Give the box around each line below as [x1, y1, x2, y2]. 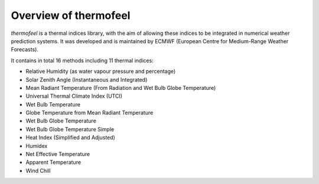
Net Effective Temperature [25, 151, 90, 158]
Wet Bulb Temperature [25, 101, 81, 108]
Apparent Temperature [25, 159, 82, 166]
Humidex [25, 142, 48, 149]
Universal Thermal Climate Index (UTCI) [25, 92, 123, 100]
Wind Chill [25, 167, 51, 174]
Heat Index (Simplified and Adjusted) [25, 134, 115, 141]
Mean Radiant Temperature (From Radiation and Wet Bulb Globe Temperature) [25, 84, 216, 91]
